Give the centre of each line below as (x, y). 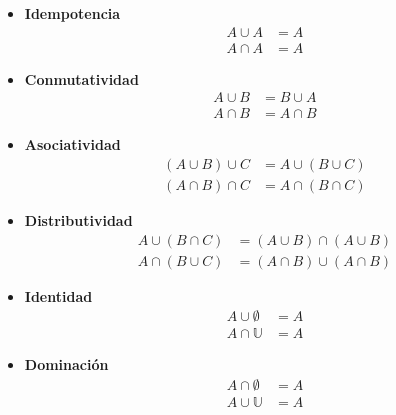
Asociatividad (72, 144)
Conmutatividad (81, 78)
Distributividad (78, 219)
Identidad (58, 295)
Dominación (66, 364)
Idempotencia (72, 13)
